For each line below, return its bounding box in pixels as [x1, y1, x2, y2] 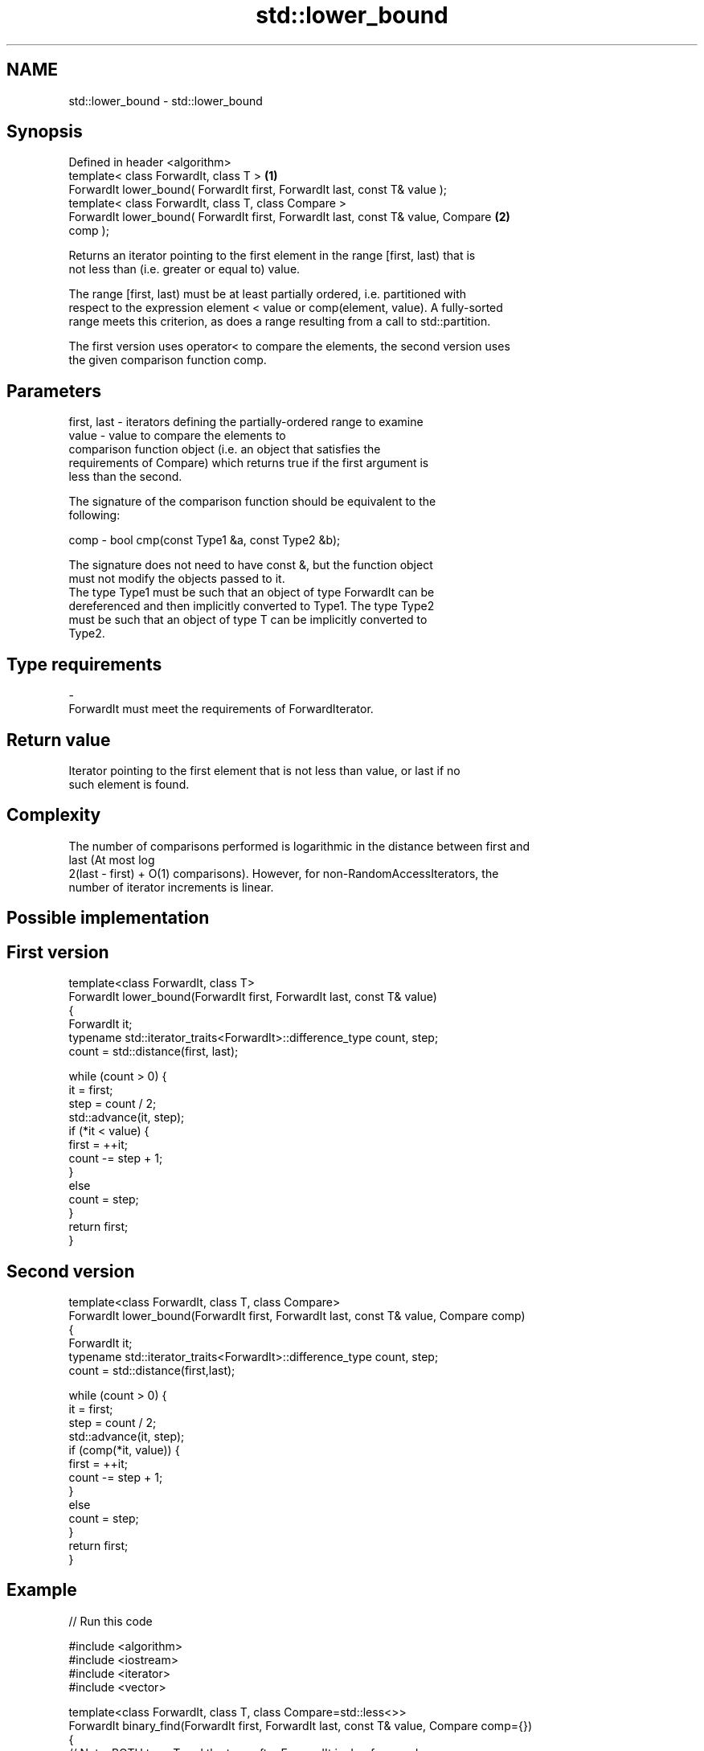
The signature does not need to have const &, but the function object [68, 558, 433, 572]
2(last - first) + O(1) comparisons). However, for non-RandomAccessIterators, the [68, 866, 499, 880]
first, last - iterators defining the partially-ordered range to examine [68, 415, 424, 429]
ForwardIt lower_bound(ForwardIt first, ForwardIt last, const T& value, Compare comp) [68, 1308, 526, 1322]
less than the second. [68, 470, 182, 484]
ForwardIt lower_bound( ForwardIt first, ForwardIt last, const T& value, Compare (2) [68, 210, 510, 224]
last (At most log [68, 852, 155, 867]
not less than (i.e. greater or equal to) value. [68, 262, 301, 277]
